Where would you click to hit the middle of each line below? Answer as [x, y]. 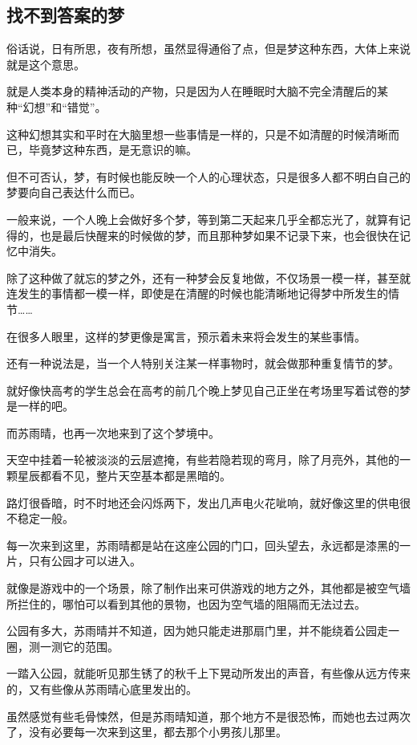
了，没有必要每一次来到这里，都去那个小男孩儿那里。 [147, 732]
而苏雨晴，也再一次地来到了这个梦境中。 [113, 432]
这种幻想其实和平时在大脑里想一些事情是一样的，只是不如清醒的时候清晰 [197, 134]
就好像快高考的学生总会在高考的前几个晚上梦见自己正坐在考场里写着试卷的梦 [208, 390]
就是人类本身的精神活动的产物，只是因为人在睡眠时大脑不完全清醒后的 [192, 91]
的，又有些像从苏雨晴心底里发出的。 [102, 689]
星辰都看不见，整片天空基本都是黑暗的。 [124, 476]
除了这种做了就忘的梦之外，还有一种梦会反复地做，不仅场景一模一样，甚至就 [208, 277]
